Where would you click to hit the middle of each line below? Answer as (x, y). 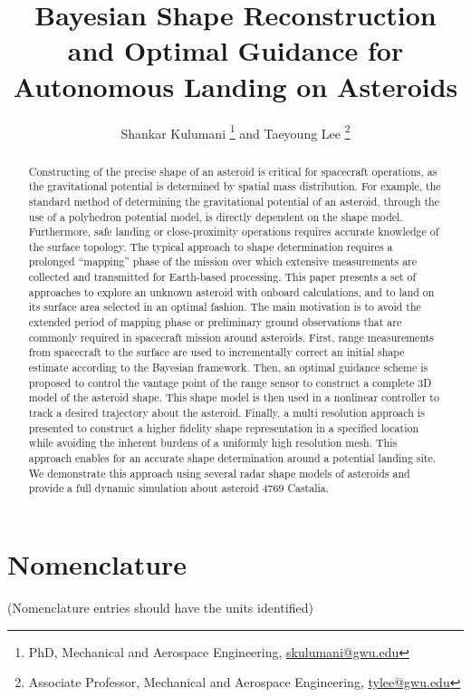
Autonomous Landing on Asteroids (235, 86)
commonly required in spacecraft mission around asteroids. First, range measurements (231, 337)
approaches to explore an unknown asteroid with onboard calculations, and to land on (231, 291)
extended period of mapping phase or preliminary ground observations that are (215, 322)
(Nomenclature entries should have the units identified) (160, 607)
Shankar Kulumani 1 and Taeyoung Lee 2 (235, 131)
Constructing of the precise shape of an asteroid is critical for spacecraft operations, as (233, 171)
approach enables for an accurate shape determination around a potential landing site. (232, 458)
